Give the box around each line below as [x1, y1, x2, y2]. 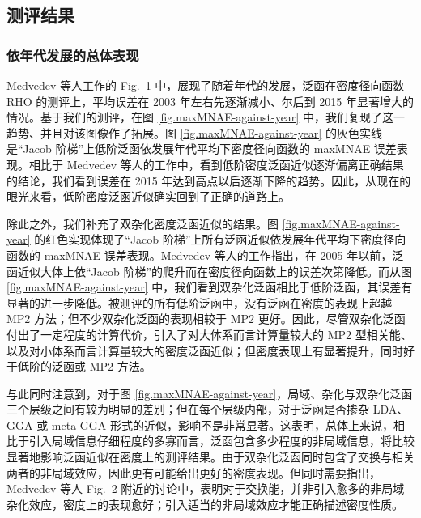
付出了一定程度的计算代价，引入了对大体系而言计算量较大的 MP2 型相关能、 [6, 325, 412, 342]
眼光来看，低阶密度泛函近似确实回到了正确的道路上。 [6, 188, 290, 205]
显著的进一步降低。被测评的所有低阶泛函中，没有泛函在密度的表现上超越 [6, 294, 392, 311]
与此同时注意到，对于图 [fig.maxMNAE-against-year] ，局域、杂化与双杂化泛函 [6, 384, 413, 401]
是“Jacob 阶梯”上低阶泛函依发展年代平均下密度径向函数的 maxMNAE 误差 [6, 140, 397, 157]
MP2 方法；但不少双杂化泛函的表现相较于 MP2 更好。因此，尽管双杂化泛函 [6, 310, 406, 327]
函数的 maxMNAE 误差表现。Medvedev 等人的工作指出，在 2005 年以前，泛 [6, 246, 404, 263]
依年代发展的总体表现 [6, 45, 139, 65]
